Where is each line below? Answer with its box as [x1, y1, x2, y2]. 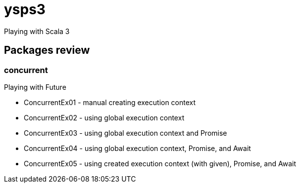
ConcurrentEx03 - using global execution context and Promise [24, 128, 227, 137]
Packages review [4, 44, 90, 57]
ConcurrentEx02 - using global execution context [24, 113, 185, 122]
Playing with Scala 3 [4, 27, 70, 36]
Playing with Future [4, 82, 66, 91]
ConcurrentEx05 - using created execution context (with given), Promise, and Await [24, 159, 296, 168]
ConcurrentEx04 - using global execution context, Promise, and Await [24, 144, 251, 152]
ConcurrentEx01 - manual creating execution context [24, 98, 196, 107]
